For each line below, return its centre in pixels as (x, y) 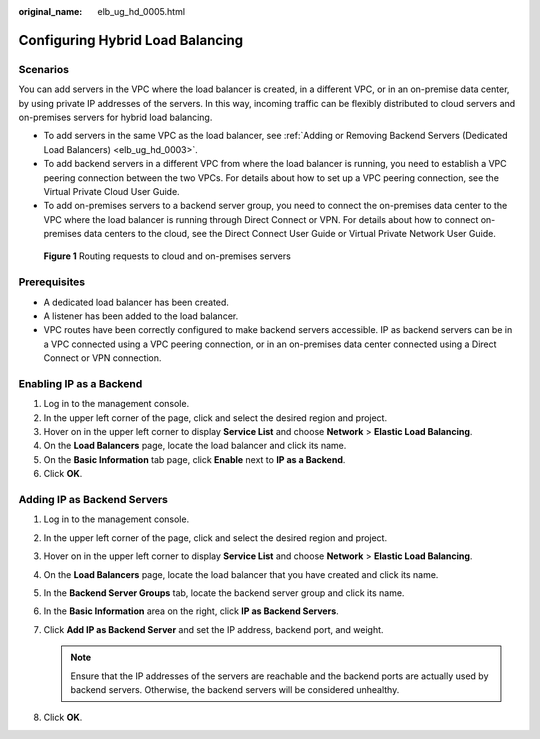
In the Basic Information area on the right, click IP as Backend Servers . (191, 611)
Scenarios (44, 69)
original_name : (50, 11)
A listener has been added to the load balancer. (141, 316)
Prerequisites (51, 282)
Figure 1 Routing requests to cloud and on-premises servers (167, 256)
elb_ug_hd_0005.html (141, 11)
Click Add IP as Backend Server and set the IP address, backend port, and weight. (213, 629)
